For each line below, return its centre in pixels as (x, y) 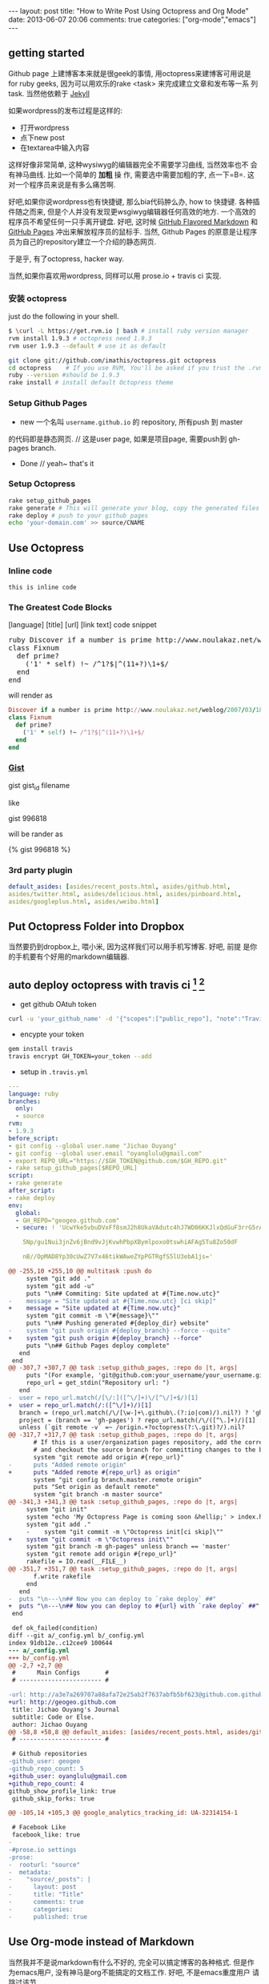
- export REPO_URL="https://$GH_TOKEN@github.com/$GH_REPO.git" (118, 1161)
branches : (25, 1101)
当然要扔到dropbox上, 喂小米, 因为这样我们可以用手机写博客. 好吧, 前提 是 (129, 947)
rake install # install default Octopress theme (91, 383)
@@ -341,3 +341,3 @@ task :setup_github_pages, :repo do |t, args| (123, 1502)
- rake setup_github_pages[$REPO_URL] (73, 1168)
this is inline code (43, 588)
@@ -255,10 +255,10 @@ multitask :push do (80, 1271)
